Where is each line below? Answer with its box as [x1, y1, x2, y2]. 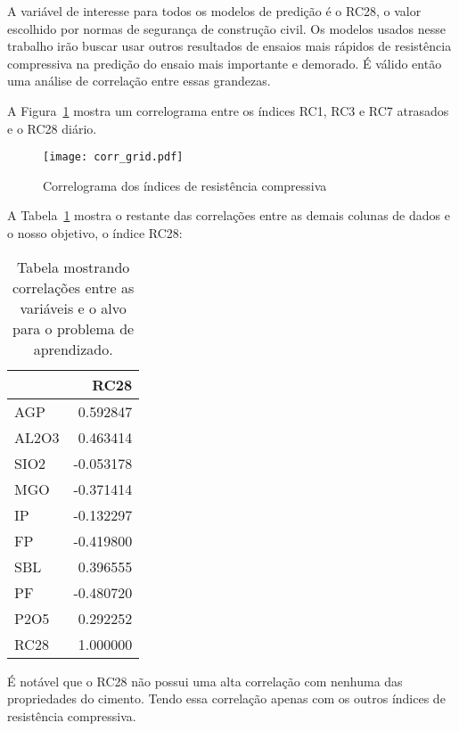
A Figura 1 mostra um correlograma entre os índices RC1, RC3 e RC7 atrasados [7, 101, 449, 119]
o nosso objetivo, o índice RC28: [7, 224, 183, 242]
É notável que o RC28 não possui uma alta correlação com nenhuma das [7, 671, 403, 690]
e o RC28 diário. [7, 119, 97, 137]
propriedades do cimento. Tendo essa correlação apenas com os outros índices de [7, 689, 446, 708]
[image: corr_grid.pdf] [43, 151, 184, 164]
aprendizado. [33, 338, 113, 359]
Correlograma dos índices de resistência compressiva [43, 176, 327, 194]
